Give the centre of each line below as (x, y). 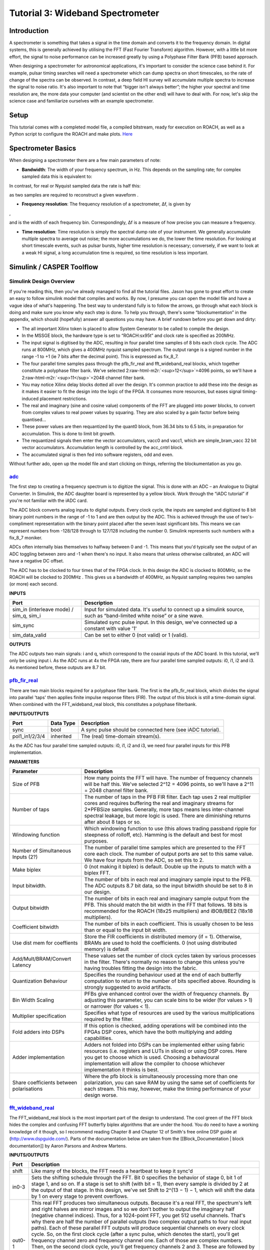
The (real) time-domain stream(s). (121, 736)
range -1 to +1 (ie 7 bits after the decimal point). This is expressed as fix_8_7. (100, 356)
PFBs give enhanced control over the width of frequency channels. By (167, 994)
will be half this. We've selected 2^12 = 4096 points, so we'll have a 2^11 (169, 784)
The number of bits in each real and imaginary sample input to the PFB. (168, 879)
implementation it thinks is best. (122, 1070)
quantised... (34, 419)
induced (30, 398)
